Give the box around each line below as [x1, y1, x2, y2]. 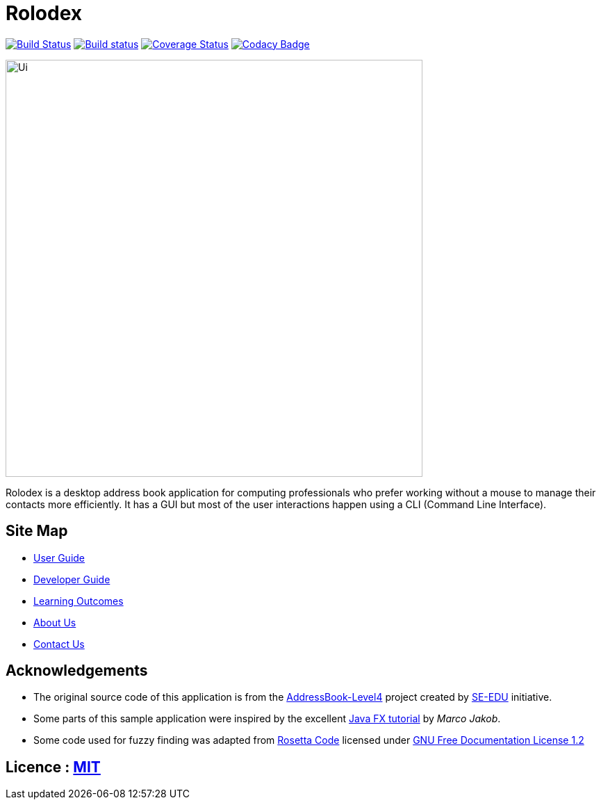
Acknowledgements [6, 662, 148, 680]
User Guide [33, 551, 85, 564]
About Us [33, 616, 76, 628]
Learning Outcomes [33, 594, 124, 607]
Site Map [6, 522, 68, 540]
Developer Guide [33, 573, 110, 585]
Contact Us [33, 637, 85, 650]
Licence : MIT [6, 758, 101, 776]
